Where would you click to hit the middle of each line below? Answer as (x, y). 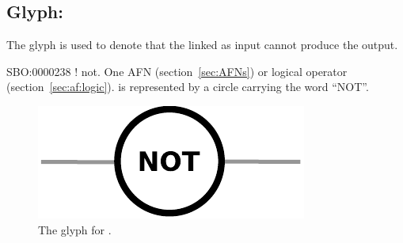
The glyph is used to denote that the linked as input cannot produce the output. (202, 45)
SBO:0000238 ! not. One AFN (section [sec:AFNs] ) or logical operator (177, 71)
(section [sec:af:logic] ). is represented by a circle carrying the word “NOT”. (188, 87)
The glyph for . (75, 229)
